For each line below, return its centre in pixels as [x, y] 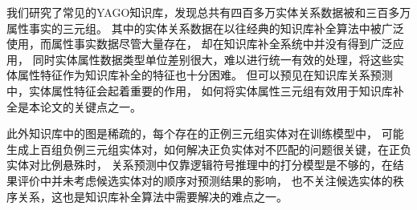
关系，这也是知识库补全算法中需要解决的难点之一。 [152, 196]
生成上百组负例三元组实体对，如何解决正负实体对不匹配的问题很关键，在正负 [209, 149]
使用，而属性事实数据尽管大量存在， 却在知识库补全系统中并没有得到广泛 [200, 44]
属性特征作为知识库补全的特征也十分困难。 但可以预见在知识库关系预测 [205, 75]
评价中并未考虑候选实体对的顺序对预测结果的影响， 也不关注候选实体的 [205, 180]
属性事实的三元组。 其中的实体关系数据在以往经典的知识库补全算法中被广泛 [205, 28]
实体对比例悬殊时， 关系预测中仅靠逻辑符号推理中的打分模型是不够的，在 [200, 165]
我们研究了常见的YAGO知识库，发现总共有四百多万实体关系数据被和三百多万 [209, 12]
